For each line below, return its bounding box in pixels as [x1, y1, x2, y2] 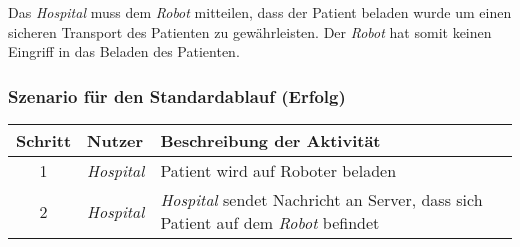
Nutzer [87, 129, 144, 152]
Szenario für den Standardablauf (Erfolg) [8, 83, 346, 108]
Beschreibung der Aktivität [160, 129, 381, 152]
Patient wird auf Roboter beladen [160, 159, 397, 182]
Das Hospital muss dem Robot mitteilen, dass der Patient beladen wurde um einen [8, 2, 512, 22]
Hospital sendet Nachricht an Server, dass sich [160, 188, 483, 211]
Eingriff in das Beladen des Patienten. [8, 41, 240, 62]
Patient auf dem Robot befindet [160, 211, 380, 234]
